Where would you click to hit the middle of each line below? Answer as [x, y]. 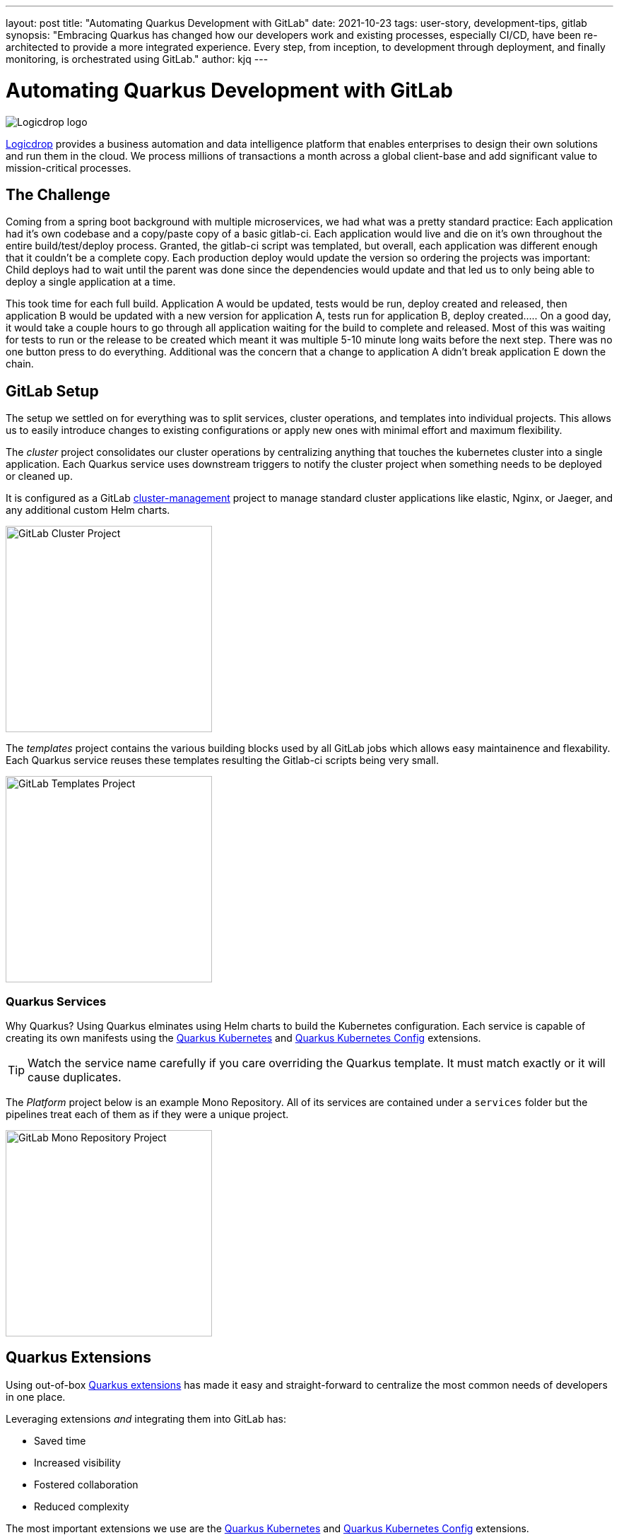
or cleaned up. [39, 476]
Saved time [60, 1440]
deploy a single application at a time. [91, 282]
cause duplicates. [75, 1077]
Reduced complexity [82, 1506]
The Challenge [58, 194]
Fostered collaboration [86, 1484]
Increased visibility [77, 1462]
